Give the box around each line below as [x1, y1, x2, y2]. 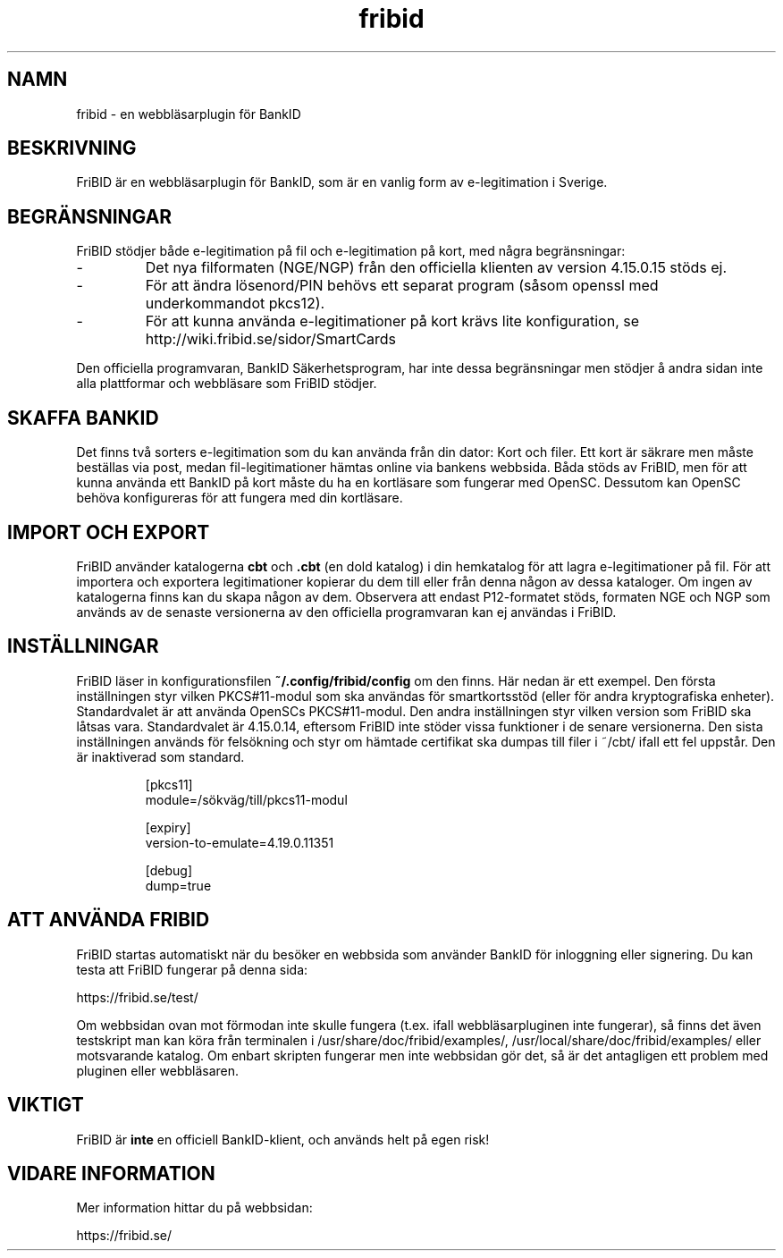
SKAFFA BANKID [7, 406, 159, 429]
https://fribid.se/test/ [76, 989, 198, 1005]
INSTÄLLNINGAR [7, 635, 159, 658]
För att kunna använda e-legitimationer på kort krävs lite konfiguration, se [145, 312, 640, 331]
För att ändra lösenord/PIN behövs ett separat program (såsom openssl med [145, 276, 659, 295]
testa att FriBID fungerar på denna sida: [76, 961, 308, 977]
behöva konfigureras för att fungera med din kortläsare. [76, 490, 403, 506]
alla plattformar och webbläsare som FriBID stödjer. [76, 376, 377, 392]
